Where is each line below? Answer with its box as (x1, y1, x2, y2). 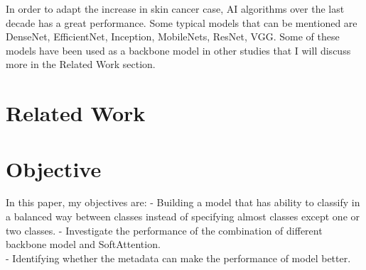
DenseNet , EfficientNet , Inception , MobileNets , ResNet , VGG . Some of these (6, 29, 340, 44)
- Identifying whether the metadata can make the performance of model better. (6, 250, 351, 265)
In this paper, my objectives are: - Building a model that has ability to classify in (6, 195, 360, 210)
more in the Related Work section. (6, 57, 156, 72)
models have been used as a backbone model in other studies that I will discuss (6, 43, 351, 57)
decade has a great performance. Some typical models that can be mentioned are (6, 15, 357, 30)
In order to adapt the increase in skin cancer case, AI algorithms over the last (6, 1, 345, 16)
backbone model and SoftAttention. (6, 237, 161, 252)
